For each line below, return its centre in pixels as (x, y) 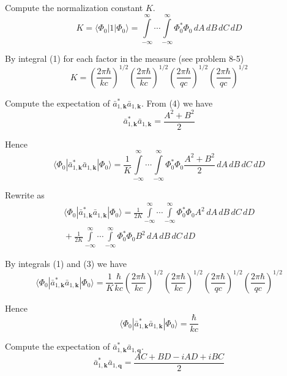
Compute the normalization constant (74, 7)
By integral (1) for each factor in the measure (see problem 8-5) (125, 58)
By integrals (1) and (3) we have (66, 263)
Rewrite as (25, 194)
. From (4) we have (177, 103)
